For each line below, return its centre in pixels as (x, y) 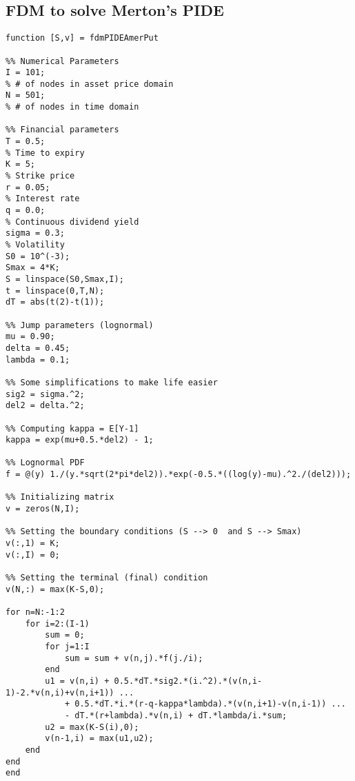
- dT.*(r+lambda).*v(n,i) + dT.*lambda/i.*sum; (176, 715)
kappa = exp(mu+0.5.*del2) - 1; (80, 440)
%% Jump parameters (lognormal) (80, 325)
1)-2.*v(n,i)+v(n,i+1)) (60, 692)
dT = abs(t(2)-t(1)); (55, 302)
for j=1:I (67, 646)
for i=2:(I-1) (57, 623)
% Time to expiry (45, 153)
